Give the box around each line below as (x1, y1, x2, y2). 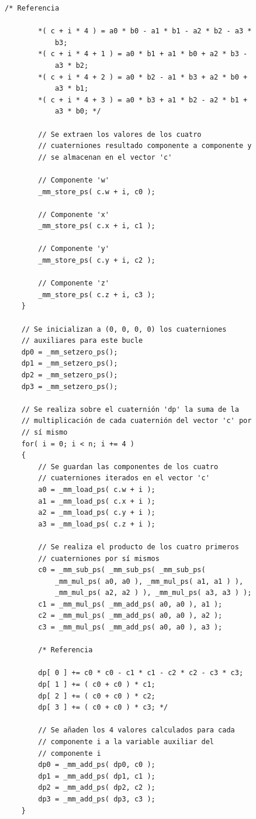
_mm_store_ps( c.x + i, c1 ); (38, 222, 155, 230)
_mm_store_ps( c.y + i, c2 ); (38, 256, 155, 265)
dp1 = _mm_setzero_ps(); (21, 359, 118, 368)
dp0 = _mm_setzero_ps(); (21, 347, 118, 356)
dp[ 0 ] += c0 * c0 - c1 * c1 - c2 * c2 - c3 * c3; (38, 669, 244, 677)
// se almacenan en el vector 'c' (38, 153, 172, 161)
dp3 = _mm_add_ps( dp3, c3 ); (38, 794, 155, 803)
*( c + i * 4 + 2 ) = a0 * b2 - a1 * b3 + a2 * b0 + (38, 73, 248, 81)
